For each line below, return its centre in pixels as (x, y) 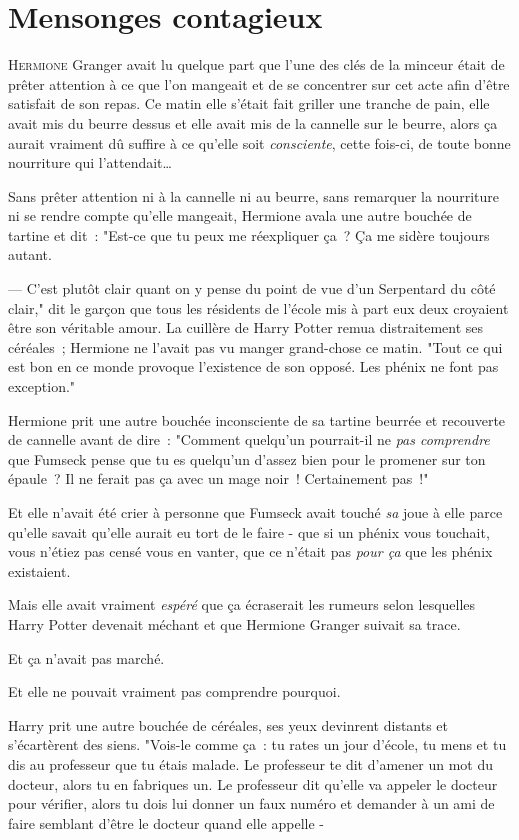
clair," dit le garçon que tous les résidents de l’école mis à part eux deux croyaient (258, 307)
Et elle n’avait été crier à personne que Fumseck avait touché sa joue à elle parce (255, 512)
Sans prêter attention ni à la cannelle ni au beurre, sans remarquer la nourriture (254, 195)
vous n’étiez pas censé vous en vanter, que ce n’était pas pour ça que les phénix (250, 551)
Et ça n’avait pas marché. (86, 657)
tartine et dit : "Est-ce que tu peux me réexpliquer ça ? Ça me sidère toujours (249, 234)
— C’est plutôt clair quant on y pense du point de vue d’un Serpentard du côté (252, 288)
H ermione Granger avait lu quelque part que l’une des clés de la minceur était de (256, 64)
